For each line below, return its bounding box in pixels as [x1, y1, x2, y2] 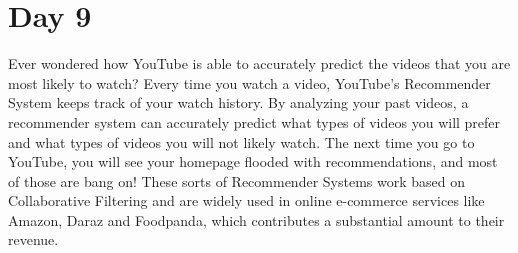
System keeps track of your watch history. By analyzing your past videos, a [8, 92, 469, 113]
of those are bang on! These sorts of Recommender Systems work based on [8, 170, 465, 191]
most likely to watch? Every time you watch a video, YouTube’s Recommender [8, 72, 491, 93]
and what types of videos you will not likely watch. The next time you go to [8, 131, 475, 152]
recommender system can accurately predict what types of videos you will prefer [8, 111, 501, 132]
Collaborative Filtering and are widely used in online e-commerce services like [8, 190, 485, 211]
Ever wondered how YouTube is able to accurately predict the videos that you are [8, 53, 511, 74]
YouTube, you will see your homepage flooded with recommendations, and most [8, 151, 498, 172]
